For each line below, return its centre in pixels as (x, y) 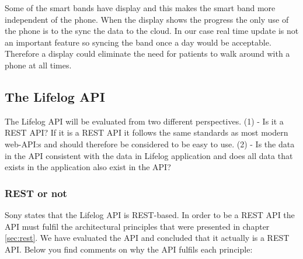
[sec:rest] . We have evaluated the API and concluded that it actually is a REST (147, 238)
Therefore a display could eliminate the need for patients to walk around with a (147, 53)
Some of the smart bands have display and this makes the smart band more (140, 8)
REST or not (36, 193)
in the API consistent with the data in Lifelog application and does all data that (149, 155)
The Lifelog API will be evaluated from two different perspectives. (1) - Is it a (144, 121)
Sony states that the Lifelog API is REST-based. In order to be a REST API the (150, 214)
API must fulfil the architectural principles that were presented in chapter (137, 226)
